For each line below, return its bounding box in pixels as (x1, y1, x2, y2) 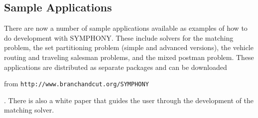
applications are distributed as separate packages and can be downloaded (4, 61, 227, 72)
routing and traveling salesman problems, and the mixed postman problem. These (4, 52, 254, 62)
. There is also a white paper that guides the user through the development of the (4, 95, 254, 105)
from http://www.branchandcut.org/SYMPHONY (4, 78, 149, 89)
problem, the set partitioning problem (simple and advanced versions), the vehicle (4, 42, 254, 53)
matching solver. (4, 105, 54, 115)
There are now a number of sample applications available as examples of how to (4, 23, 248, 33)
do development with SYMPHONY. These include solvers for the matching (4, 32, 234, 43)
